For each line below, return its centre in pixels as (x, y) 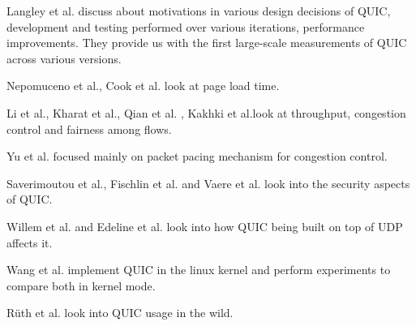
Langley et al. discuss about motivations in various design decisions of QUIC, (199, 11)
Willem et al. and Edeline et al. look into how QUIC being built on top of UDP (205, 226)
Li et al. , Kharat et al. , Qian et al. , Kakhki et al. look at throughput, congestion (206, 112)
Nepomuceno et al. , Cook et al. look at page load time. (143, 86)
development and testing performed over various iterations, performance (186, 26)
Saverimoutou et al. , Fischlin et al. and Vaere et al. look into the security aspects (208, 183)
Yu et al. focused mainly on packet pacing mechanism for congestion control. (197, 156)
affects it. (30, 242)
